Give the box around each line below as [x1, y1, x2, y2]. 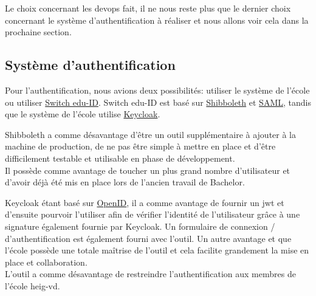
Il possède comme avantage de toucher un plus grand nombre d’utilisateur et [5, 163, 290, 176]
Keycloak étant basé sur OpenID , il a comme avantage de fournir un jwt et [5, 196, 284, 208]
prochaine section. [5, 26, 72, 38]
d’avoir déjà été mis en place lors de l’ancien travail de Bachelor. [5, 176, 245, 188]
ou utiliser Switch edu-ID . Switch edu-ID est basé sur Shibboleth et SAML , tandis [5, 95, 311, 108]
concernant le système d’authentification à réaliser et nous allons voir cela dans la [5, 13, 309, 26]
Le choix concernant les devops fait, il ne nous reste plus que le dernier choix [5, 2, 291, 14]
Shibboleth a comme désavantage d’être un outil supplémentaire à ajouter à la [5, 128, 296, 140]
